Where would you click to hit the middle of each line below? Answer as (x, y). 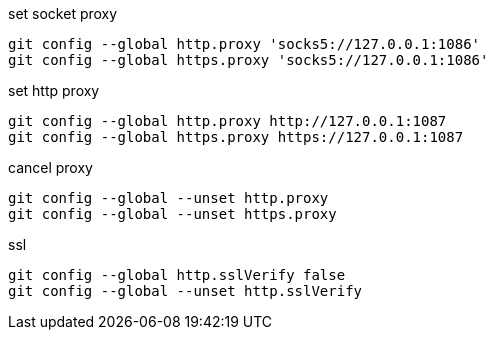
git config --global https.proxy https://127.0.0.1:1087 (236, 137)
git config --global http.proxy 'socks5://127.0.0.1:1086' (244, 44)
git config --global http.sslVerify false (177, 275)
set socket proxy (63, 13)
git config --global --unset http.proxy (168, 198)
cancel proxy (50, 167)
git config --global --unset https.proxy (172, 214)
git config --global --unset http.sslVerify (185, 291)
